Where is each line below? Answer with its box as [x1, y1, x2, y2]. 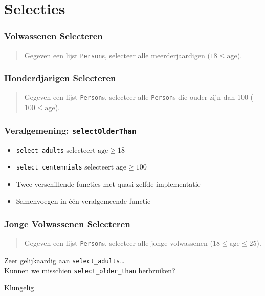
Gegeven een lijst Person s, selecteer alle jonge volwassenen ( [24, 238, 213, 248]
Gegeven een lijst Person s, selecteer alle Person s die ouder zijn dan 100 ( [24, 92, 254, 102]
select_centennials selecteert [16, 161, 114, 172]
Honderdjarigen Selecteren [4, 72, 116, 84]
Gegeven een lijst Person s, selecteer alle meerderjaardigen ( [24, 50, 210, 60]
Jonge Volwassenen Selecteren [4, 217, 130, 230]
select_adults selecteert [16, 144, 96, 155]
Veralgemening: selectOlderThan [4, 123, 137, 136]
